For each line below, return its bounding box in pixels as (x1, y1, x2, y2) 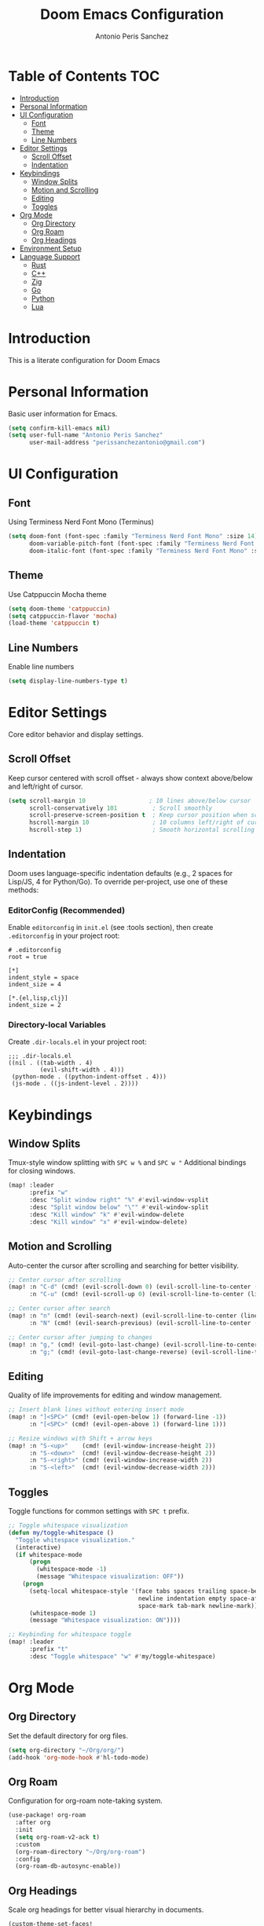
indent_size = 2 (8, 1001, 61, 1009)
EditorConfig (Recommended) (8, 905, 126, 916)
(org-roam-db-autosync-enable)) (15, 1862, 122, 1870)
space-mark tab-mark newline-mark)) (137, 1602, 258, 1609)
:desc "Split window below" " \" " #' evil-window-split (28, 1203, 210, 1211)
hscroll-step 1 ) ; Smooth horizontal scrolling (28, 826, 255, 834)
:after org (15, 1818, 51, 1827)
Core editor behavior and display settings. (8, 729, 144, 739)
